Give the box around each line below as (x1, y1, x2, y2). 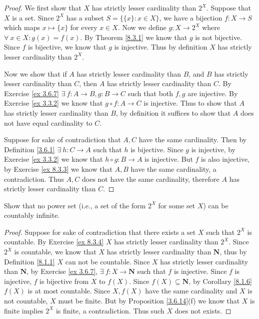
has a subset (66, 12, 104, 23)
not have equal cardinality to (4, 117, 92, 128)
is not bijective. (195, 32, 242, 42)
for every (70, 22, 97, 33)
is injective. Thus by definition (114, 42, 207, 52)
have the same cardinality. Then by (138, 134, 247, 145)
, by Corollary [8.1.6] (188, 275, 252, 286)
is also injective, (201, 154, 250, 164)
